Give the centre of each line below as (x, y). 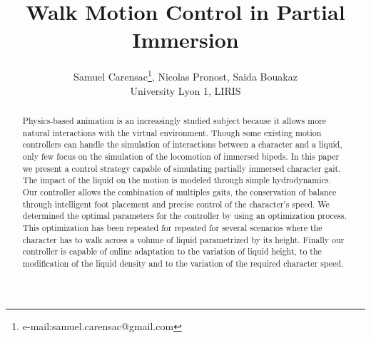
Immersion (185, 40)
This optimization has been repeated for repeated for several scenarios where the (172, 227)
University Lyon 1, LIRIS (185, 90)
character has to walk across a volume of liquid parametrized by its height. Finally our (183, 239)
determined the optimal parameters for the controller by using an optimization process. (184, 216)
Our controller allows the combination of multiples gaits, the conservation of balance (179, 191)
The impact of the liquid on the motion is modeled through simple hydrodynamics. (177, 180)
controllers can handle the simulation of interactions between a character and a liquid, (182, 144)
